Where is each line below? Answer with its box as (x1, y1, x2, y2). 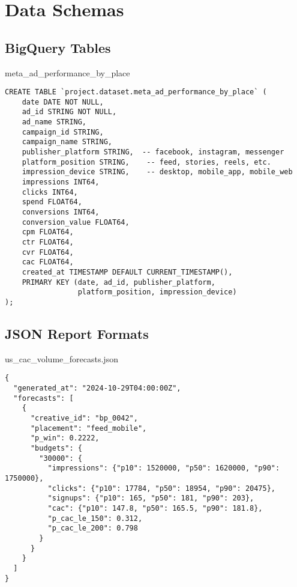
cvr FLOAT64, (22, 248, 74, 257)
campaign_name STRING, (22, 138, 112, 147)
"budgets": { (30, 444, 82, 452)
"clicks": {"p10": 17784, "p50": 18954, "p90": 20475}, (47, 484, 276, 493)
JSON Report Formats (5, 324, 149, 342)
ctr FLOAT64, (22, 238, 74, 247)
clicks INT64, (22, 187, 78, 196)
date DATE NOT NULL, (22, 97, 104, 106)
